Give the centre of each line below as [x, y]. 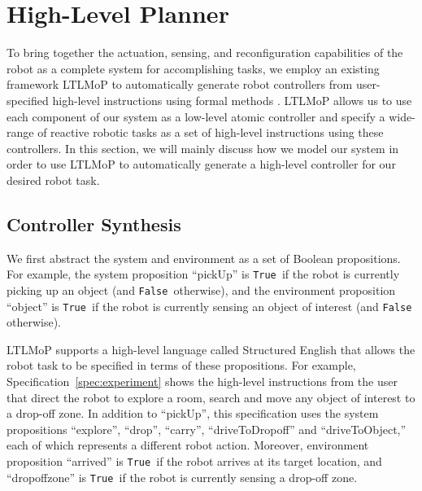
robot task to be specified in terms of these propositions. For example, [181, 365]
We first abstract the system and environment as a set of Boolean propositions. [204, 258]
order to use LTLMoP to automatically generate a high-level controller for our [201, 164]
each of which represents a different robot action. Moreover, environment [188, 445]
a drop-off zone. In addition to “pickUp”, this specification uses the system [193, 413]
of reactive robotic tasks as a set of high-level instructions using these [211, 132]
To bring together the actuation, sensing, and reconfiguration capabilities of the [205, 53]
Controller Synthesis [94, 224]
